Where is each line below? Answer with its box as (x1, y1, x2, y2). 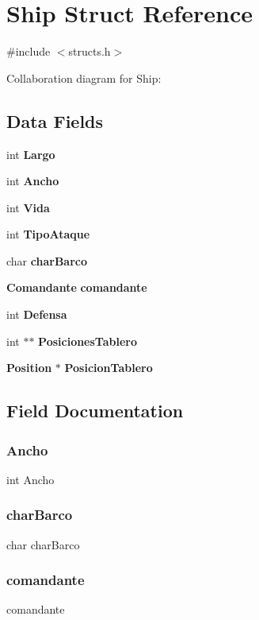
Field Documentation (6, 398, 184, 423)
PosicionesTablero (38, 332, 138, 349)
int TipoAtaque (6, 226, 90, 242)
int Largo (6, 145, 55, 162)
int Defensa (6, 306, 67, 323)
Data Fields (6, 108, 104, 133)
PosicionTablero (64, 359, 153, 376)
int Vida (6, 199, 50, 215)
